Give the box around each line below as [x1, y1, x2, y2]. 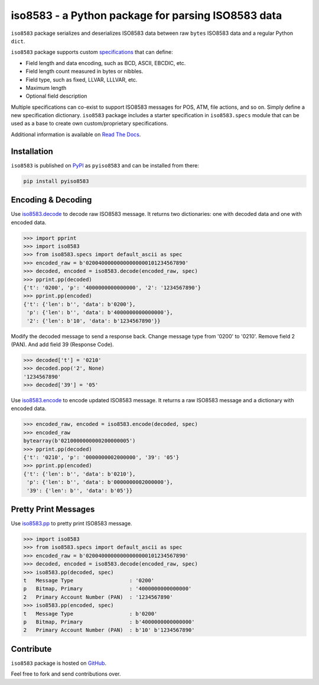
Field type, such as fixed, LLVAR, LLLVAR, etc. [25, 76, 138, 83]
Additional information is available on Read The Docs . [11, 131, 141, 138]
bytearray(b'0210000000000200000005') [23, 438, 136, 444]
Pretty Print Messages [11, 504, 95, 514]
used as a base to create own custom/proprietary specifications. [11, 120, 168, 127]
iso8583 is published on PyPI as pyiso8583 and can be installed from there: [11, 161, 199, 169]
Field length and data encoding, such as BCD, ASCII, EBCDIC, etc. [25, 59, 186, 66]
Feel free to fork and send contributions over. [11, 670, 121, 677]
